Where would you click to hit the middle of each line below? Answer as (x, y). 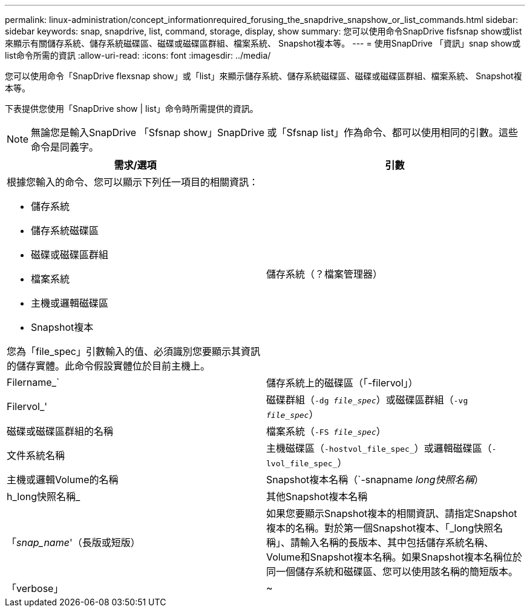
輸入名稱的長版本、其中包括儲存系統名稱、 (397, 542)
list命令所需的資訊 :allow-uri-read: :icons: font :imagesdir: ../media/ (138, 55)
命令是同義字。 (65, 147)
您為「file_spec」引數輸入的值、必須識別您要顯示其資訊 (134, 351)
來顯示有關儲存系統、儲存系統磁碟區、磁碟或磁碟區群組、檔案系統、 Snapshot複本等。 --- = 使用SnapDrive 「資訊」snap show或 (263, 43)
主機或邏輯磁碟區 (70, 303)
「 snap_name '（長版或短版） (74, 542)
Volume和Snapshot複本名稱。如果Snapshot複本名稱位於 (394, 557)
